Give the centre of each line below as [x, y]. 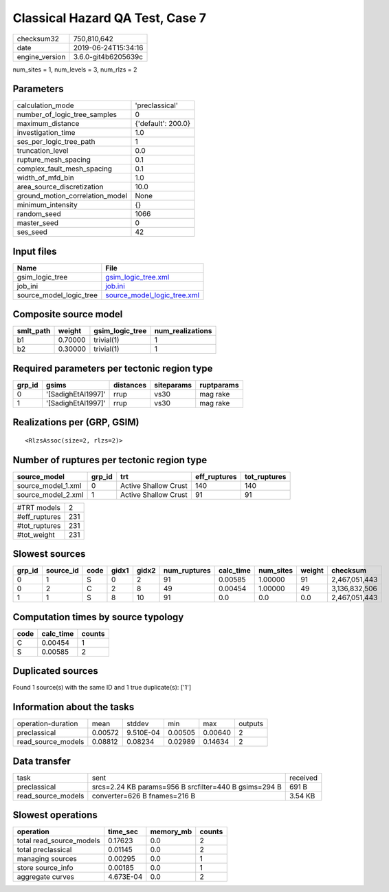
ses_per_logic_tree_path [56, 142]
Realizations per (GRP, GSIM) [76, 422]
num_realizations [183, 331]
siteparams [173, 385]
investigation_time [46, 133]
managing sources [47, 859]
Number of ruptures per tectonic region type [110, 460]
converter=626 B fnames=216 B [144, 796]
